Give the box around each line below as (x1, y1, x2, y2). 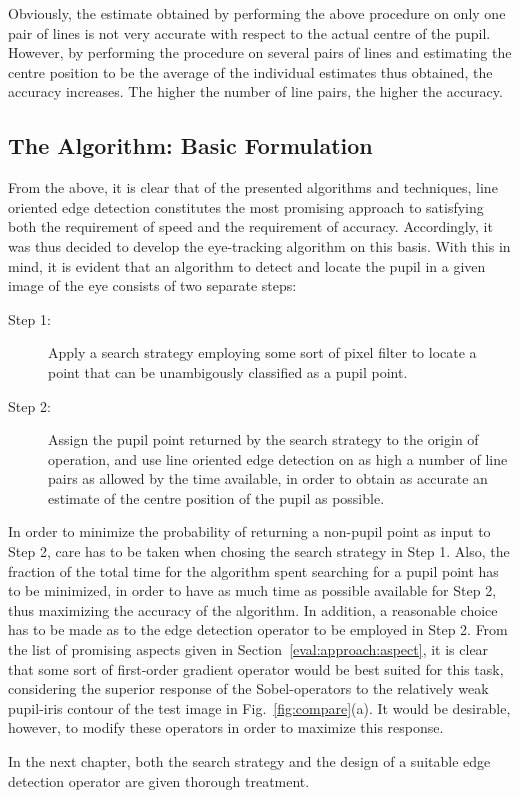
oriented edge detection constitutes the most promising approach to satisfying (8, 196, 484, 217)
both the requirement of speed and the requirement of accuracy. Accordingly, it (8, 216, 493, 237)
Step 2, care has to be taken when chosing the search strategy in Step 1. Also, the (8, 541, 510, 562)
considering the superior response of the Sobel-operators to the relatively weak (8, 678, 489, 699)
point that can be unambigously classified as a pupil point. (48, 361, 408, 382)
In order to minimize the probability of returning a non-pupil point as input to (8, 521, 491, 542)
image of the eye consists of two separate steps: (8, 275, 297, 296)
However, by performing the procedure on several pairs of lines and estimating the (8, 42, 512, 63)
